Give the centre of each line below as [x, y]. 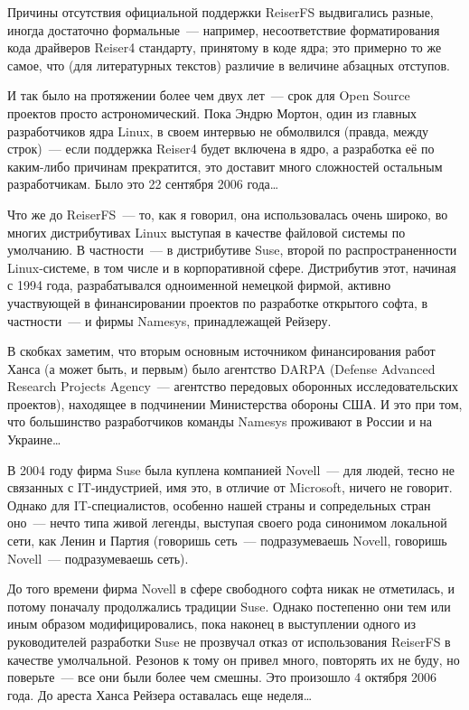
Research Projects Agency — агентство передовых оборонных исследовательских [233, 386]
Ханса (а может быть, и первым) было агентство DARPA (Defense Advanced [221, 368]
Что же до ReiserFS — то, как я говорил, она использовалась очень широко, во [228, 214]
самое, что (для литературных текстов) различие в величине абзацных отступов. [229, 65]
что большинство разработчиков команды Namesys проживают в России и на [220, 421]
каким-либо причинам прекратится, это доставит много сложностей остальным [225, 166]
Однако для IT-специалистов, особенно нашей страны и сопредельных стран [219, 504]
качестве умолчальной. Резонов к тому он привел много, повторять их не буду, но [234, 659]
